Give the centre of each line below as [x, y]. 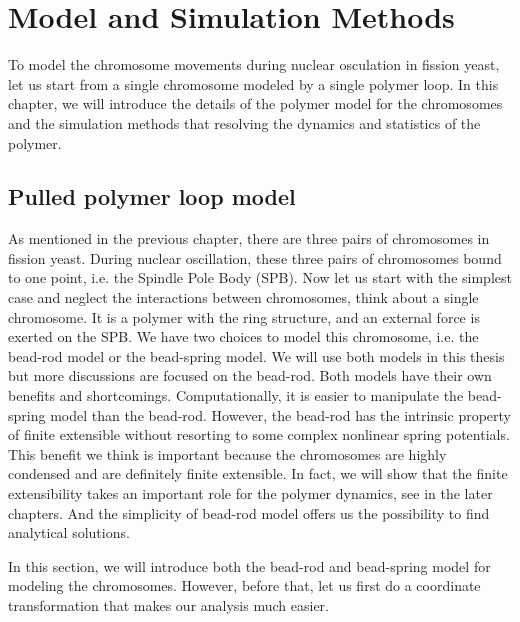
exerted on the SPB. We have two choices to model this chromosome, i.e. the [243, 336]
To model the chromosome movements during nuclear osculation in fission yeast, [254, 64]
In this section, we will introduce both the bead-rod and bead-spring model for [249, 565]
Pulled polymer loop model [152, 196]
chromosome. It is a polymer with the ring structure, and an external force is [244, 316]
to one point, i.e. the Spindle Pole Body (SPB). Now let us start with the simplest [260, 277]
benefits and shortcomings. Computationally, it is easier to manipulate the [236, 395]
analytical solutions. [69, 532]
